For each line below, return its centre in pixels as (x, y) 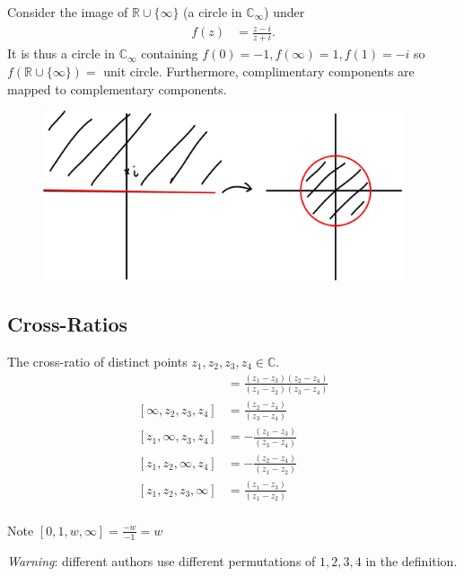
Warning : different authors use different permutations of (162, 560)
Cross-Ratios (68, 324)
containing (170, 53)
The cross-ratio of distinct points (97, 361)
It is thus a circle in (61, 53)
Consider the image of (68, 12)
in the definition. (411, 560)
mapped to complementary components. (117, 89)
